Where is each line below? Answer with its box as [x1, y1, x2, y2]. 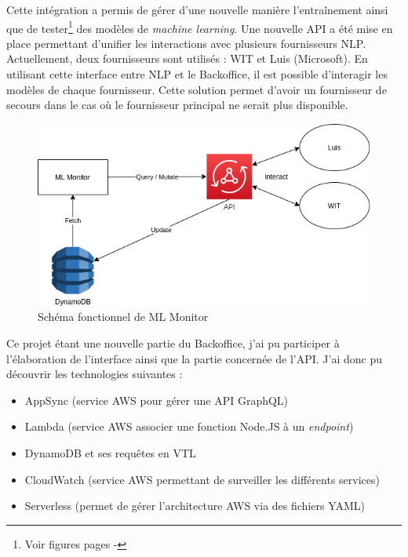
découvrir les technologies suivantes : [6, 366, 183, 382]
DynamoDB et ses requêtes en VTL [24, 444, 196, 461]
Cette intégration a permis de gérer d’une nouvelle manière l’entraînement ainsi [6, 2, 388, 17]
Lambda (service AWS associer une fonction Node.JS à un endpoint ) [24, 418, 354, 435]
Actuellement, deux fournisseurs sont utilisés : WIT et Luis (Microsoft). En [6, 50, 368, 67]
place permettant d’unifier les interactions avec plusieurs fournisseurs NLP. [6, 35, 366, 51]
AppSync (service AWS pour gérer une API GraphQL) [24, 391, 289, 408]
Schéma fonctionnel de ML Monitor [38, 308, 209, 325]
